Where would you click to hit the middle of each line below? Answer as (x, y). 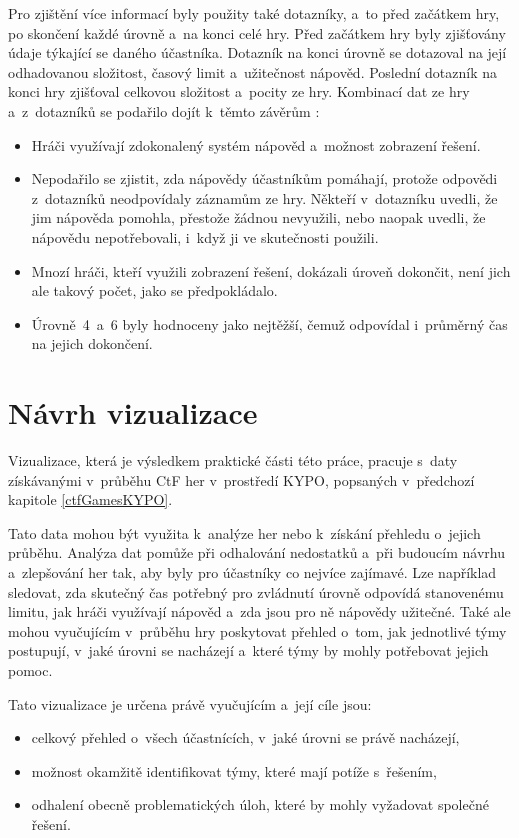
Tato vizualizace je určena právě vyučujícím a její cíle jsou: (190, 703)
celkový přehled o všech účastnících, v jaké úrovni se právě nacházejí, (245, 737)
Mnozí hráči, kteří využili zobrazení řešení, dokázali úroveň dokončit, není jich (271, 270)
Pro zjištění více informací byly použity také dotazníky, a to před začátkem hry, (254, 13)
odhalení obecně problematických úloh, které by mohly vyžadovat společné (260, 804)
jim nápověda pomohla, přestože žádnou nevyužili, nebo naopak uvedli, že (258, 217)
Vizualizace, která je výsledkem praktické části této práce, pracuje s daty (233, 460)
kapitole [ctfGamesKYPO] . (90, 499)
